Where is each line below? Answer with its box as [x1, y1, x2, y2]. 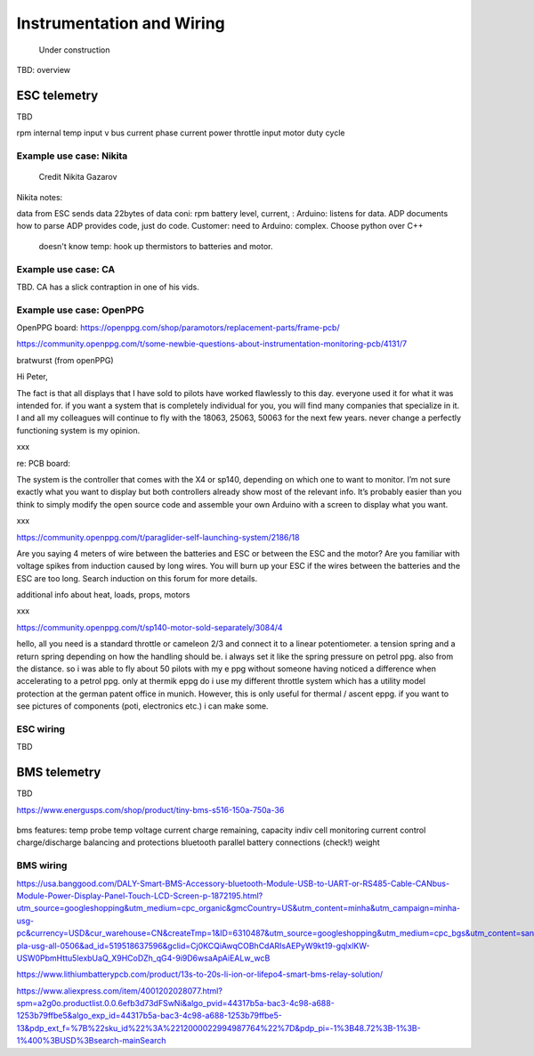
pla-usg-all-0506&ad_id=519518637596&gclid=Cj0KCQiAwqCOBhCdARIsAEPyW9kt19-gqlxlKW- [16, 940, 370, 951]
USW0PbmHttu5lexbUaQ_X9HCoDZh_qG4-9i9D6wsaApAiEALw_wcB [16, 953, 271, 963]
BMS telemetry [16, 765, 101, 780]
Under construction [38, 45, 110, 55]
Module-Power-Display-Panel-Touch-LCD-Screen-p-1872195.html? [16, 890, 263, 901]
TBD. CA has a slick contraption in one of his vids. [16, 281, 199, 292]
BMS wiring [16, 859, 68, 872]
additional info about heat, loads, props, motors [16, 589, 190, 600]
